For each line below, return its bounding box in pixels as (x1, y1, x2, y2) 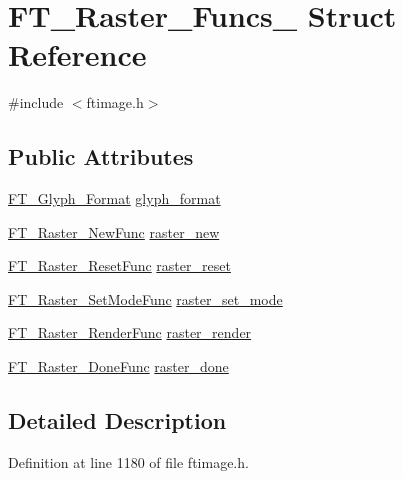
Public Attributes (8, 141, 194, 172)
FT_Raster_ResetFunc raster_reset (8, 255, 231, 276)
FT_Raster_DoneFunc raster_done (8, 356, 229, 377)
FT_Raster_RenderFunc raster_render (8, 322, 252, 343)
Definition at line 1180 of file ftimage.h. (8, 451, 249, 472)
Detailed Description (8, 405, 227, 436)
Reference (8, 34, 147, 75)
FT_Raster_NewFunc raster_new (8, 221, 220, 242)
